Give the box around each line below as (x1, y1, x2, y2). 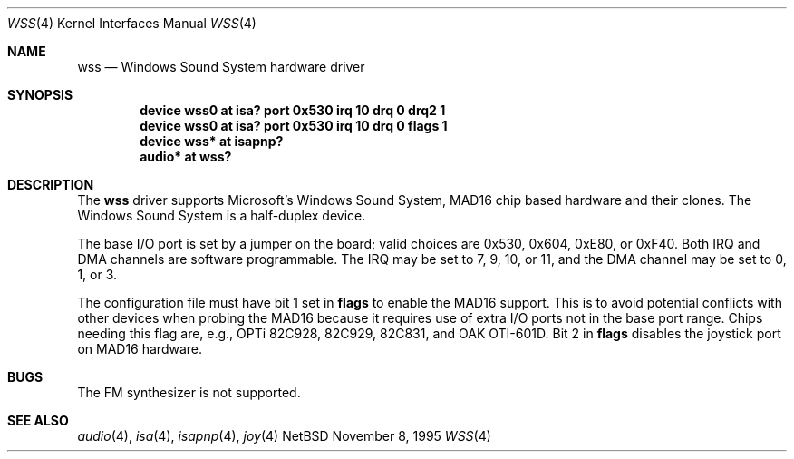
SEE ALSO (7, 413, 69, 428)
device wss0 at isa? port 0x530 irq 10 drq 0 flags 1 (140, 118, 448, 133)
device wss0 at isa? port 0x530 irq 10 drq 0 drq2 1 (140, 103, 446, 118)
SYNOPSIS (7, 87, 73, 103)
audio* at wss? (140, 149, 232, 164)
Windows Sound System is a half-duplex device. (77, 208, 366, 223)
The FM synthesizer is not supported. (77, 385, 301, 400)
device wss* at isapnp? (140, 133, 284, 149)
